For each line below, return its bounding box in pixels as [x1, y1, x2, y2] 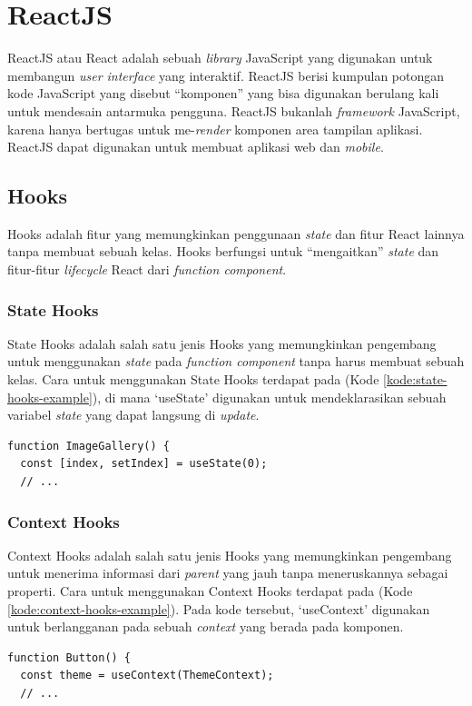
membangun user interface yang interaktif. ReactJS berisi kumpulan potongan [7, 65, 445, 85]
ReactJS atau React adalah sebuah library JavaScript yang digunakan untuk [7, 48, 433, 67]
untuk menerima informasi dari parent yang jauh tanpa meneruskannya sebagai [7, 563, 448, 582]
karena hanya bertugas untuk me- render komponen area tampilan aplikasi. [7, 119, 423, 138]
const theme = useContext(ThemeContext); [20, 669, 274, 682]
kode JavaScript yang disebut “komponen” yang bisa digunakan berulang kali [7, 84, 439, 103]
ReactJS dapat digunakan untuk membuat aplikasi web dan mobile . [7, 137, 384, 156]
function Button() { [7, 651, 132, 664]
